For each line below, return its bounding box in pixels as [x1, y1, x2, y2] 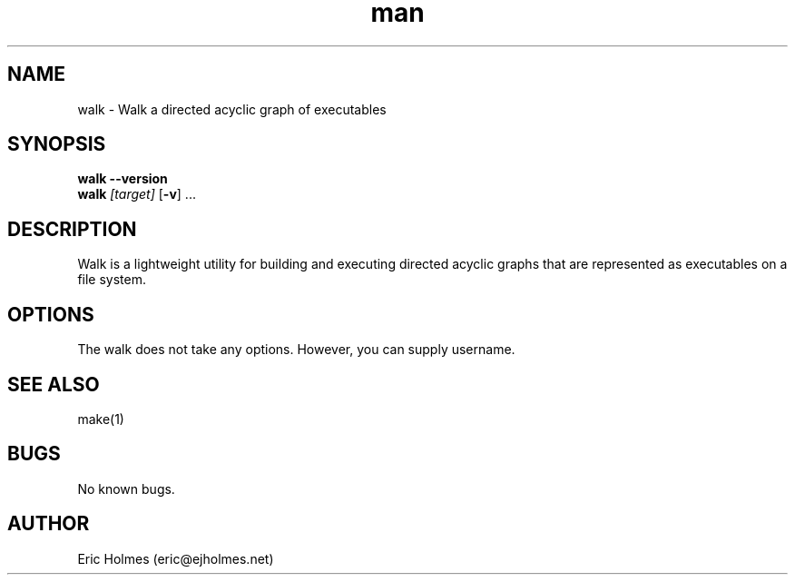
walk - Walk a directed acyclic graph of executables [77, 101, 387, 117]
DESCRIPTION [7, 217, 137, 241]
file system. [77, 271, 147, 288]
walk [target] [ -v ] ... [77, 186, 196, 202]
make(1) [77, 410, 124, 427]
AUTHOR [7, 512, 90, 536]
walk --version [77, 171, 168, 187]
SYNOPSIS [7, 133, 106, 156]
